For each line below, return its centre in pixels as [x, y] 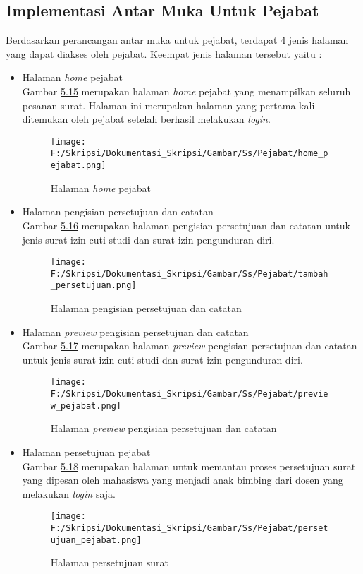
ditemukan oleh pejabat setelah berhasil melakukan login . [146, 119]
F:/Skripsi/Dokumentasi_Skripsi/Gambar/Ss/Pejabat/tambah [189, 274]
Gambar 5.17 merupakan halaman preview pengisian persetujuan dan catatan [190, 346]
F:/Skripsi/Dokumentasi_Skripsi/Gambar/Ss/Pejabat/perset [189, 528]
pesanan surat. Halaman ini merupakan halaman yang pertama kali [168, 105]
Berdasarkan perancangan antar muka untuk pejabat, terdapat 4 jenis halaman [177, 40]
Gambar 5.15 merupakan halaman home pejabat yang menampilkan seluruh [186, 91]
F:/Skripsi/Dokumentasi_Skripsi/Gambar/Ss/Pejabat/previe [189, 394]
